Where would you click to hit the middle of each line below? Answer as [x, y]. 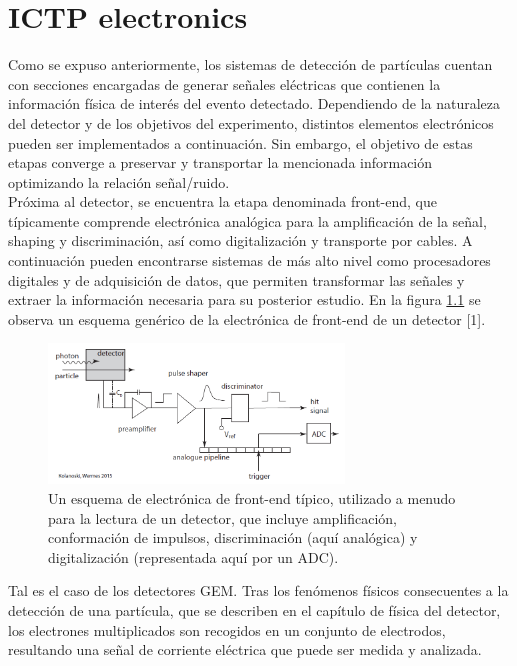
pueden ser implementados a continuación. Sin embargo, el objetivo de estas [240, 142]
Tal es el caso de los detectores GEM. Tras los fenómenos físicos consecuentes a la [258, 590]
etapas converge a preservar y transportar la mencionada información [220, 162]
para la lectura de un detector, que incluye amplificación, [222, 517]
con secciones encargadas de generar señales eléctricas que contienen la [224, 83]
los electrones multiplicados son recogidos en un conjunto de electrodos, [227, 629]
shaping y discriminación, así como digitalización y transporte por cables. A [240, 240]
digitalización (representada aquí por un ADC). [193, 556]
